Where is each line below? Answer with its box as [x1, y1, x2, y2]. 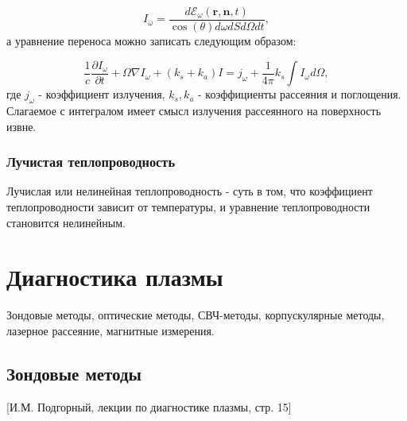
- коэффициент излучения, [38, 86, 165, 102]
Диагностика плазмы [6, 261, 223, 293]
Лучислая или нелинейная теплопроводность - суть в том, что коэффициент [6, 183, 373, 199]
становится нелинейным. [6, 214, 126, 230]
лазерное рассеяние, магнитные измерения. [6, 322, 215, 338]
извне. [6, 118, 37, 134]
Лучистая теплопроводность [6, 152, 176, 172]
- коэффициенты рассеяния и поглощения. [198, 86, 401, 102]
